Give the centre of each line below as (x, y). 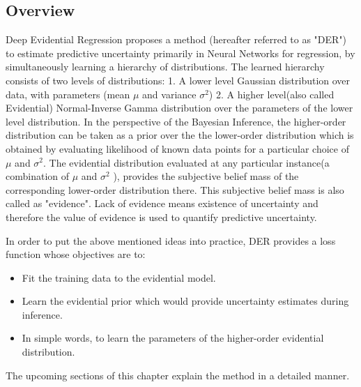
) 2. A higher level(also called (271, 94)
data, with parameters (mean (68, 94)
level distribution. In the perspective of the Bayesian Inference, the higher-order (176, 121)
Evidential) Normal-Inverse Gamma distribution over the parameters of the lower (179, 108)
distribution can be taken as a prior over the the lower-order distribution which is (180, 135)
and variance (169, 94)
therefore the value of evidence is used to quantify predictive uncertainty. (161, 217)
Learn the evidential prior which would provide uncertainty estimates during (185, 301)
